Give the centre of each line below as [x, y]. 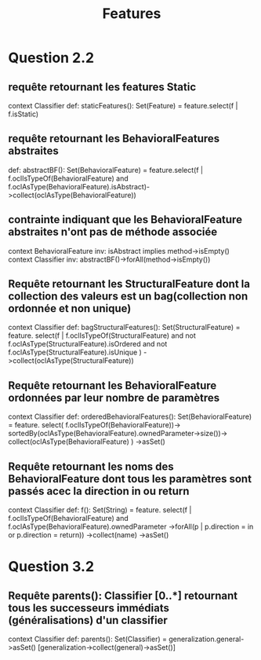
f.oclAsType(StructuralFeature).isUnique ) [75, 352]
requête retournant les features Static [102, 87]
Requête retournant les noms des [91, 466]
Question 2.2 [51, 58]
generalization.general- [206, 639]
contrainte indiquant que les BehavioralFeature [125, 220]
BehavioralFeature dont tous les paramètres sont [130, 479]
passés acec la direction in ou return [99, 491]
